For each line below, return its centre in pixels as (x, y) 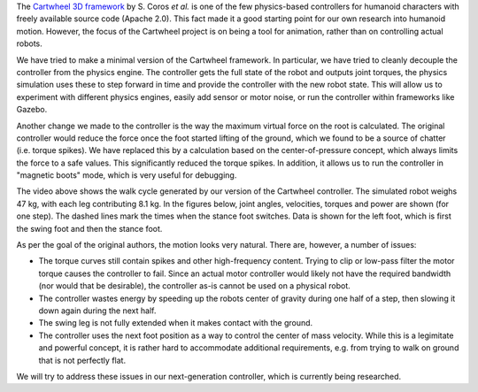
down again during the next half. (97, 311)
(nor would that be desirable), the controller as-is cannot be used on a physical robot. (195, 286)
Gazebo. (32, 110)
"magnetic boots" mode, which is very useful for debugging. (127, 175)
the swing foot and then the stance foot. (89, 228)
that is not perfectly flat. (82, 360)
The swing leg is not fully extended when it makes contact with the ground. (176, 323)
